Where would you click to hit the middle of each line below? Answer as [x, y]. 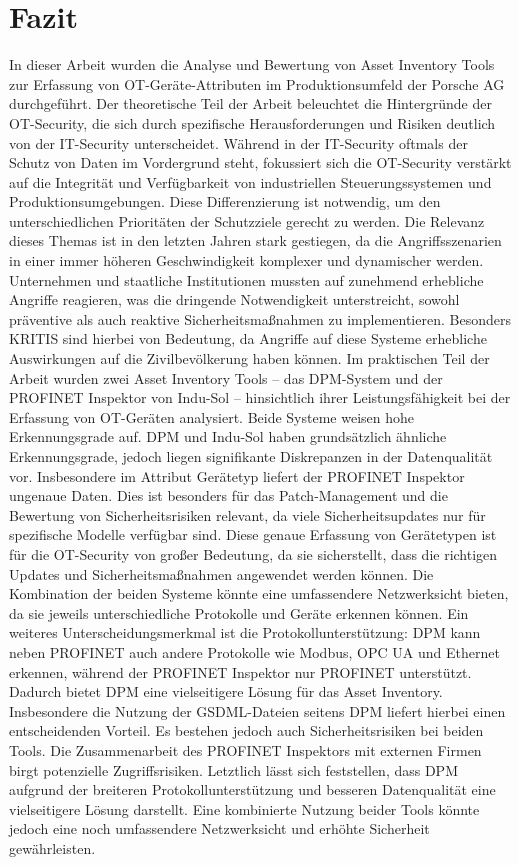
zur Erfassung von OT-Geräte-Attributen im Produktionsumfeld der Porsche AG [257, 83]
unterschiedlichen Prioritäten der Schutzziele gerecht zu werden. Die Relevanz [247, 220]
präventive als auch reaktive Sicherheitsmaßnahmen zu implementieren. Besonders [260, 318]
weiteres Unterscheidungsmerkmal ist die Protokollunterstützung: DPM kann [245, 632]
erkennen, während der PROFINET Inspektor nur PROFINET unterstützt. [240, 671]
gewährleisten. [52, 847]
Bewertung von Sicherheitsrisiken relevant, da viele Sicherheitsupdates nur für [247, 514]
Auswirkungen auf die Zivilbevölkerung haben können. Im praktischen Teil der [249, 358]
